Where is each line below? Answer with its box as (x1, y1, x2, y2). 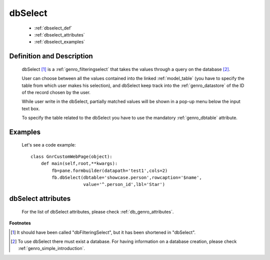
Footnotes (9, 220, 31, 226)
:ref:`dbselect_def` (34, 25, 72, 31)
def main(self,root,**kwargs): (40, 160, 118, 166)
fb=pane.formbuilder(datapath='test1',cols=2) (51, 167, 168, 173)
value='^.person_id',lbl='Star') (83, 181, 165, 187)
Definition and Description (9, 52, 93, 60)
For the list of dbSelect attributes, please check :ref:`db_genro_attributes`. (21, 208, 174, 214)
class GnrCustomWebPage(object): (30, 153, 112, 159)
